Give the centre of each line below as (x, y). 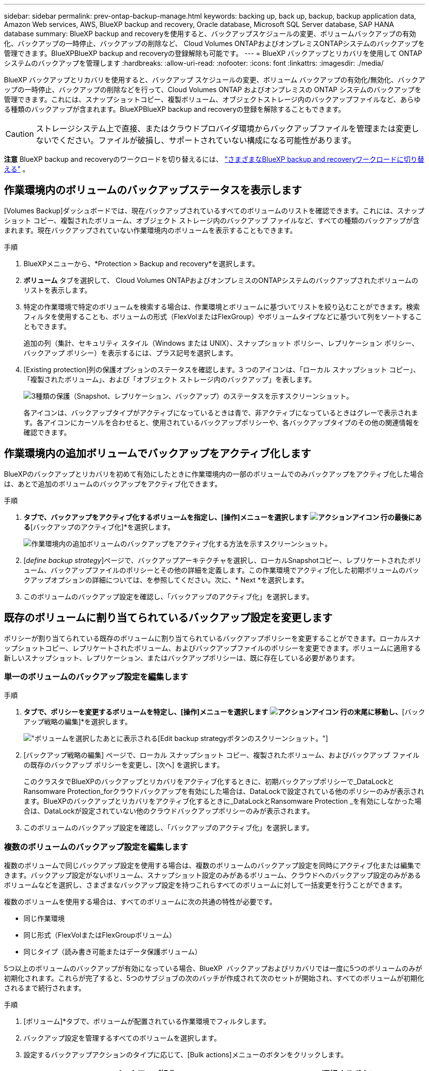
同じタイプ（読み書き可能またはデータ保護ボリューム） (113, 952)
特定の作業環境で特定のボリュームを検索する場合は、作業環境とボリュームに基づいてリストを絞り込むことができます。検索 (222, 306)
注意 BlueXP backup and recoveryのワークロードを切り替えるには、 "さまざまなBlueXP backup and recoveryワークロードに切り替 (214, 159)
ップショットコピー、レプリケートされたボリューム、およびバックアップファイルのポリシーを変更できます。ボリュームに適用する (213, 648)
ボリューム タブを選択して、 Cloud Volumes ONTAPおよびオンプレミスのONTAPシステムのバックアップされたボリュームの (221, 280)
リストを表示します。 (58, 290)
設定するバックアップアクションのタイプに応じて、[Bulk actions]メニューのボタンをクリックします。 (186, 1055)
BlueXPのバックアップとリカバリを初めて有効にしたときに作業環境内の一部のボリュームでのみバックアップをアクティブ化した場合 (214, 474)
